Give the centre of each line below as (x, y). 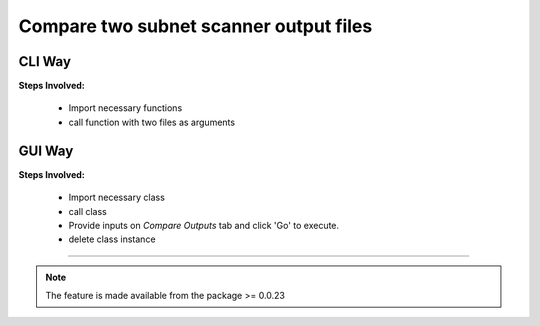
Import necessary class (116, 197)
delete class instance (112, 239)
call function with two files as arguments (151, 122)
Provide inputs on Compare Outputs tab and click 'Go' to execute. (204, 225)
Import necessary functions (125, 108)
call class (87, 211)
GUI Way (46, 150)
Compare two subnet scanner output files (195, 26)
